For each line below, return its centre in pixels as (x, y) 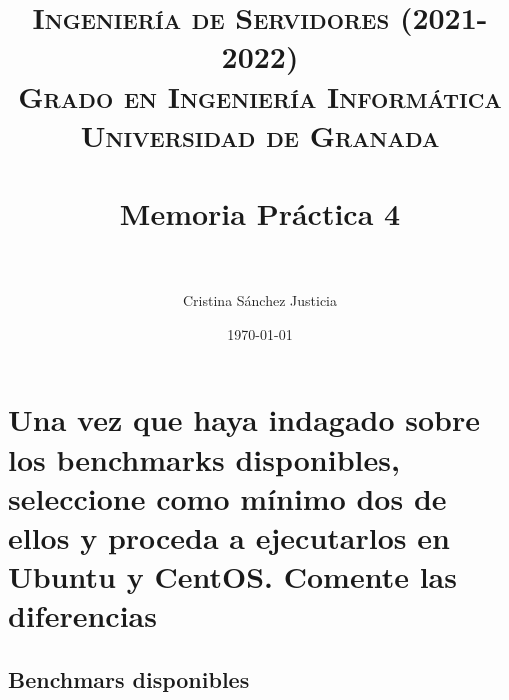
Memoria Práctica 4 (260, 213)
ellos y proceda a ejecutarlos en (229, 537)
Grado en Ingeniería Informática (260, 95)
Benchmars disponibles (129, 678)
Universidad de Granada (260, 134)
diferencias (82, 615)
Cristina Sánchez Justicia (260, 300)
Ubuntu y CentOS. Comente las (232, 576)
